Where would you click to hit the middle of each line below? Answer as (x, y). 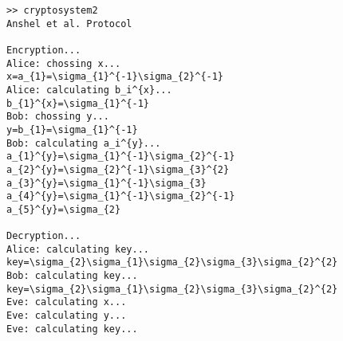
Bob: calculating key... (72, 276)
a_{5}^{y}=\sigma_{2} (64, 209)
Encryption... (44, 50)
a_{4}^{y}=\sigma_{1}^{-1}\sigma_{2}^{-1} (121, 196)
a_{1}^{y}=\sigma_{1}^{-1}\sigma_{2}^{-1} (121, 157)
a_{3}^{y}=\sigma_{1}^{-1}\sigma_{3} (106, 183)
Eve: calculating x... (67, 302)
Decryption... (44, 236)
